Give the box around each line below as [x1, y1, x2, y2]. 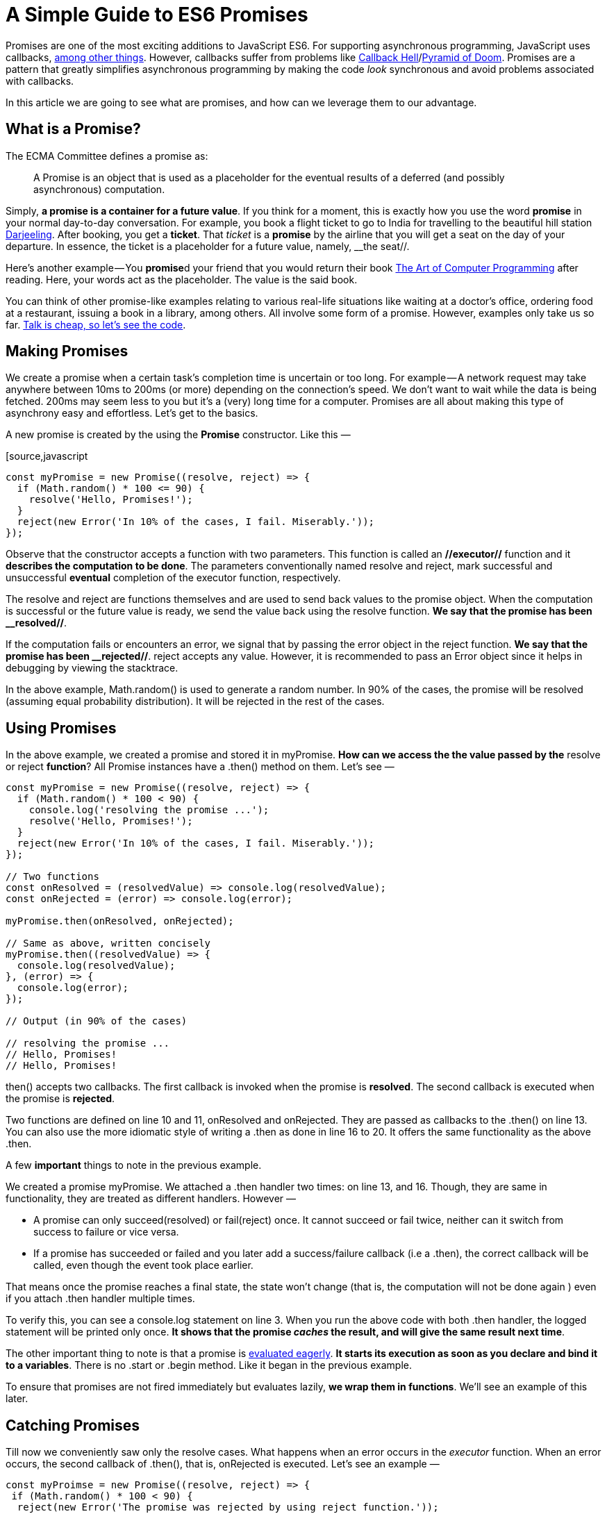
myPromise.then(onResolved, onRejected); [6, 915, 234, 927]
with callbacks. [6, 74, 74, 87]
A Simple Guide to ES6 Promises [6, 3, 308, 26]
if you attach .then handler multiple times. [6, 1292, 195, 1305]
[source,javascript [6, 450, 88, 463]
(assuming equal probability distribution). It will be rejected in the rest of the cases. [6, 695, 385, 708]
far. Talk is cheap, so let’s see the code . [6, 318, 186, 331]
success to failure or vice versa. [33, 1226, 179, 1238]
